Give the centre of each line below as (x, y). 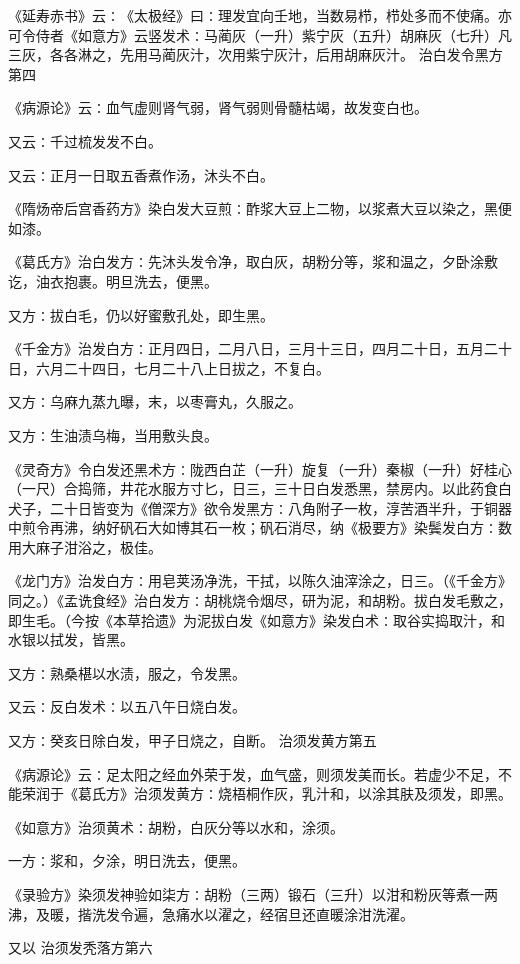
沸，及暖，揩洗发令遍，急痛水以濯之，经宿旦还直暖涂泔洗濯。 (211, 913)
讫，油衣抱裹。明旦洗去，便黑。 (113, 280)
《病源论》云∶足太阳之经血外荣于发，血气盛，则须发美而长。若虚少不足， (253, 773)
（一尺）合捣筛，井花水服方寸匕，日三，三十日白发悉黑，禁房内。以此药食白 (260, 488)
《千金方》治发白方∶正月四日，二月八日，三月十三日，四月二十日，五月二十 (260, 348)
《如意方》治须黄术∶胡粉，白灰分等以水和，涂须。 (176, 826)
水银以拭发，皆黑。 (71, 639)
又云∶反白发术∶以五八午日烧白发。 (127, 706)
